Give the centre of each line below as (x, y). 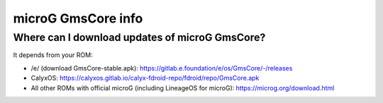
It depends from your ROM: (53, 55)
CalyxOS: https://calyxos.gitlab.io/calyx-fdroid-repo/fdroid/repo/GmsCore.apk (145, 78)
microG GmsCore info (78, 18)
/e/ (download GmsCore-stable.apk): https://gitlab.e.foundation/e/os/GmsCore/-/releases (162, 68)
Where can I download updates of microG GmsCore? (139, 37)
